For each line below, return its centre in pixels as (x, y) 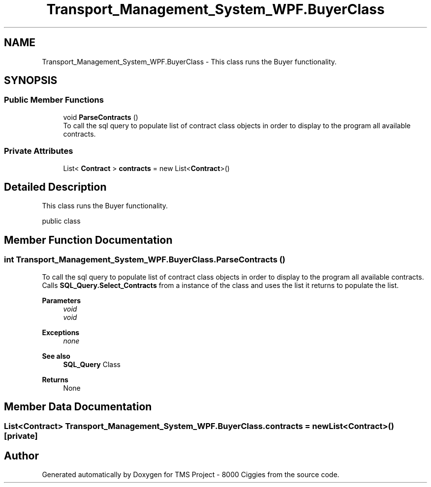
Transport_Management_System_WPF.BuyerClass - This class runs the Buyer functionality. (189, 61)
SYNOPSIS (31, 81)
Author (21, 456)
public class (61, 221)
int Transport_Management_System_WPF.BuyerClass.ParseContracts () (145, 260)
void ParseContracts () (101, 117)
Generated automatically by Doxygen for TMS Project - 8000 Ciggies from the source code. (191, 475)
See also (56, 356)
